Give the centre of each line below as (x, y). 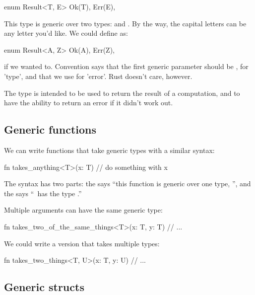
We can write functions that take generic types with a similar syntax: (109, 150)
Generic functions (50, 129)
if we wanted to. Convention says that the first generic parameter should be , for (126, 66)
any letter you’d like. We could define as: (66, 33)
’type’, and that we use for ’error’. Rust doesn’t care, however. (98, 76)
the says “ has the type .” (43, 193)
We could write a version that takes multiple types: (82, 243)
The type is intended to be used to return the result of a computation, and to (122, 93)
